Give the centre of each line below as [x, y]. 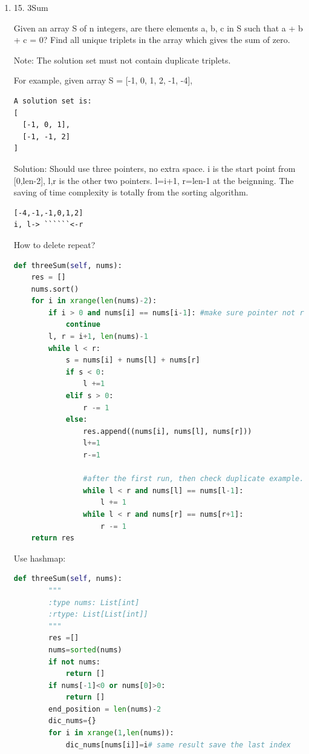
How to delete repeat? [54, 244]
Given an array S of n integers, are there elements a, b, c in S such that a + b [158, 28]
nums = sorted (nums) [85, 650]
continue [83, 325]
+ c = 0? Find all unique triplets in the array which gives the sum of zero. [152, 40]
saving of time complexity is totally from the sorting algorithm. [131, 192]
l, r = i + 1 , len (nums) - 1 [98, 337]
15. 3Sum [31, 7]
